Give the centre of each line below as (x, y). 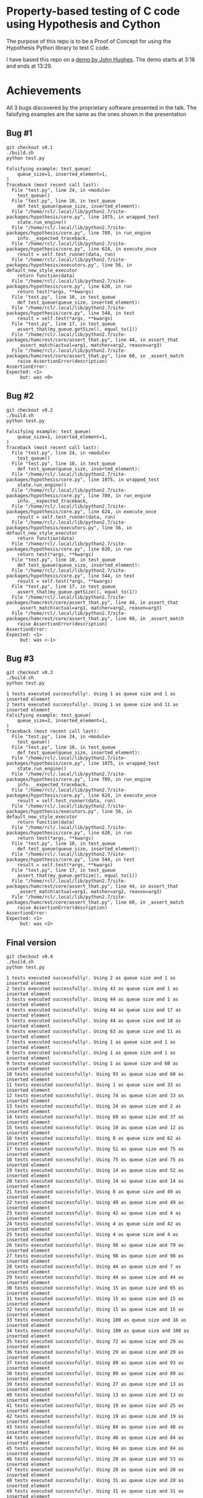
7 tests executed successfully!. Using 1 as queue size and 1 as (91, 1042)
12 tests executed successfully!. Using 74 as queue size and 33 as (95, 1096)
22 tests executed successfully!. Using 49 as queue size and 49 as (95, 1203)
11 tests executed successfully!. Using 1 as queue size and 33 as (94, 1085)
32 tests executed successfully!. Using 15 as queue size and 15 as (95, 1310)
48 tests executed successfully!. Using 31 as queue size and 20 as (95, 1481)
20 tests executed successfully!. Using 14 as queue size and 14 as (95, 1181)
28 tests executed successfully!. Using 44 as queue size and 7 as (94, 1267)
